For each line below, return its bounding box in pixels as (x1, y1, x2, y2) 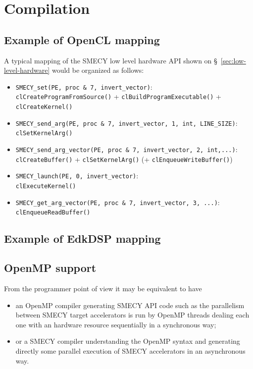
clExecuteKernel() (15, 183, 76, 190)
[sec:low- (220, 55, 246, 65)
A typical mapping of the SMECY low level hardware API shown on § (4, 55, 217, 65)
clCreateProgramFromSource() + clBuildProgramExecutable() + (15, 91, 222, 102)
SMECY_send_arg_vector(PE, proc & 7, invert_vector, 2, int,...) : (15, 144, 238, 155)
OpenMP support (4, 260, 97, 275)
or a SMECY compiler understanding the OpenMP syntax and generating (15, 336, 240, 346)
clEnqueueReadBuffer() (15, 209, 91, 216)
